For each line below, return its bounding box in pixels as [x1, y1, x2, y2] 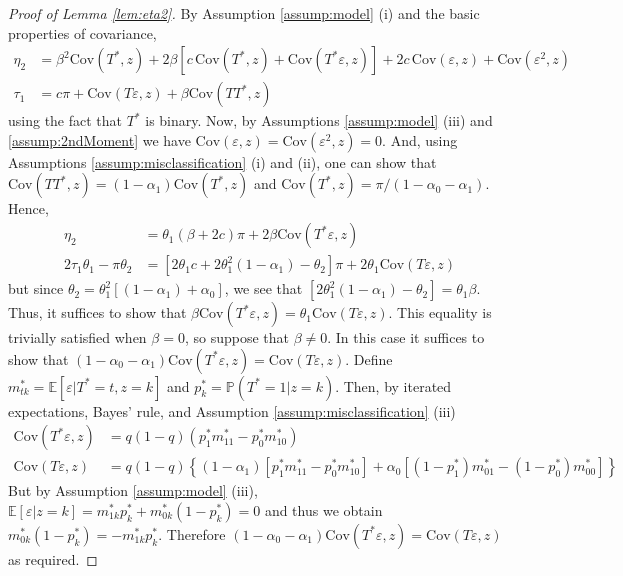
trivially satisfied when [8, 327, 147, 348]
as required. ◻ [8, 548, 98, 569]
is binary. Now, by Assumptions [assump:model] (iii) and [145, 110, 493, 131]
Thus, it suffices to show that [8, 302, 187, 323]
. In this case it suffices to [327, 327, 485, 348]
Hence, [8, 198, 49, 219]
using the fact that [8, 110, 123, 131]
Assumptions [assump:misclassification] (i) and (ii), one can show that [8, 151, 437, 172]
